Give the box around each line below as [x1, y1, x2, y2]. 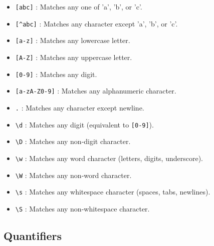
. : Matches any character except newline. [15, 102, 144, 112]
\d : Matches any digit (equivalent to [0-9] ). [15, 119, 154, 129]
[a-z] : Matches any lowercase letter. [15, 35, 130, 45]
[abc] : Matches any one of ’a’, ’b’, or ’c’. [15, 1, 142, 11]
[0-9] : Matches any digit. [15, 68, 97, 79]
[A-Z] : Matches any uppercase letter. [15, 51, 132, 62]
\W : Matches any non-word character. [15, 169, 132, 180]
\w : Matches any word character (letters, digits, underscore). [15, 152, 203, 163]
